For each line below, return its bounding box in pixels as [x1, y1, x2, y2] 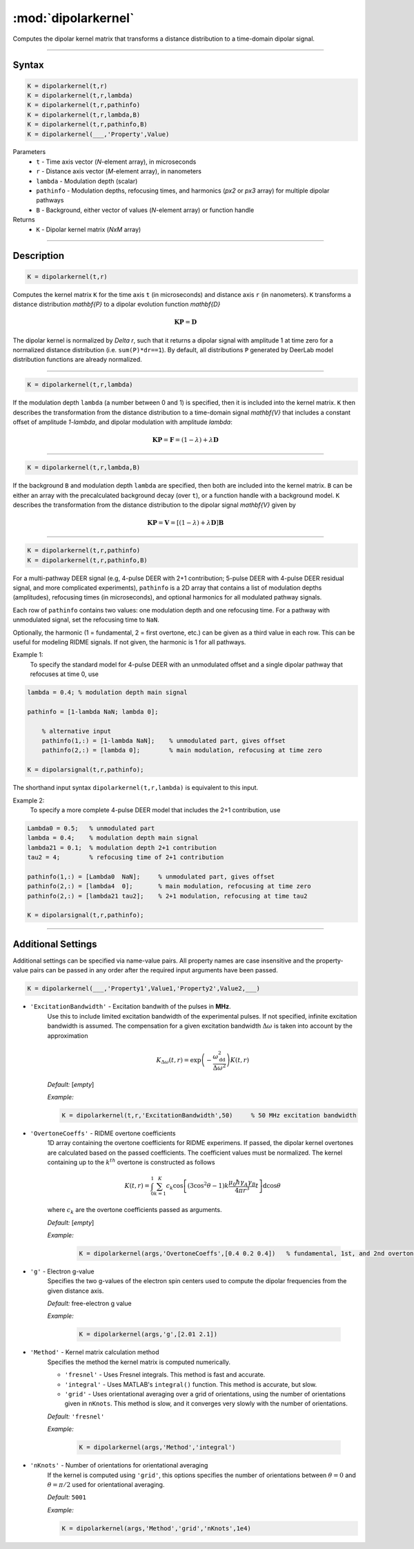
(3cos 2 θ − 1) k [187, 1181, 229, 1190]
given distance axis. [47, 1287, 104, 1295]
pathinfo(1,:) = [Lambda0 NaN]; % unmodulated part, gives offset [27, 872, 275, 881]
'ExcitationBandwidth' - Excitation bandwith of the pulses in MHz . [30, 1002, 231, 1011]
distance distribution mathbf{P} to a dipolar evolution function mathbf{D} [12, 300, 221, 308]
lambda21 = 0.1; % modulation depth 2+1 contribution [27, 843, 217, 852]
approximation [47, 1031, 88, 1039]
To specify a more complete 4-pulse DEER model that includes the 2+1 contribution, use [30, 805, 281, 814]
